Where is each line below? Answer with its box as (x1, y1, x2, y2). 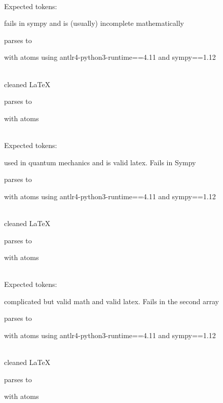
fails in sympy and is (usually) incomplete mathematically (4, 18, 184, 28)
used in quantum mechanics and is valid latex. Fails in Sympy (4, 157, 196, 167)
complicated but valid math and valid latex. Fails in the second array (4, 296, 219, 306)
